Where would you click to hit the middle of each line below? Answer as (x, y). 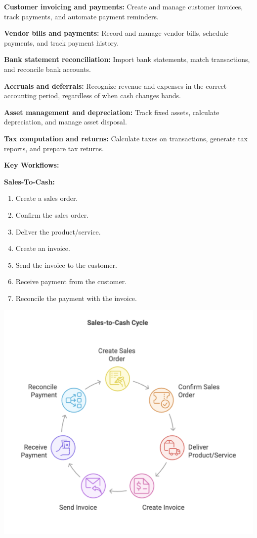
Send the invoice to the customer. (66, 265)
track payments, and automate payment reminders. (81, 16)
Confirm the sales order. (52, 214)
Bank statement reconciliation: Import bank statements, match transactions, (127, 59)
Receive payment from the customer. (71, 281)
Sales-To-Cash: (29, 181)
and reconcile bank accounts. (47, 69)
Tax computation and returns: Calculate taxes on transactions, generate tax (126, 138)
